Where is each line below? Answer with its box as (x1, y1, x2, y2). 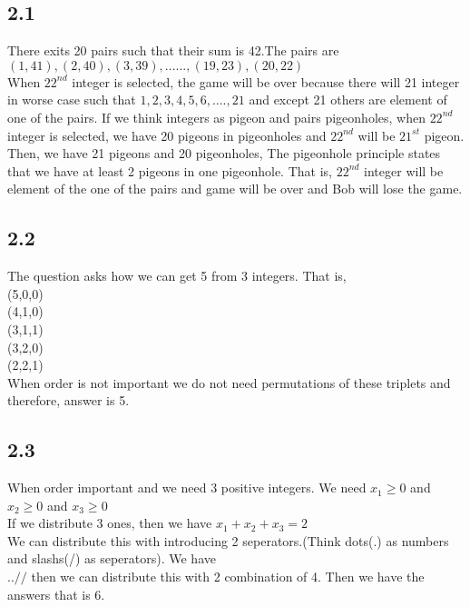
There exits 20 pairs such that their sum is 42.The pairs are (7, 41, 339, 60)
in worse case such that (7, 90, 136, 109)
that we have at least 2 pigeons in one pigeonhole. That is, (7, 161, 332, 180)
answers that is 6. (7, 584, 105, 603)
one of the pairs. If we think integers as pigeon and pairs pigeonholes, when (7, 107, 426, 126)
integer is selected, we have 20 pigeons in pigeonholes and (7, 125, 327, 144)
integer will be (364, 161, 444, 180)
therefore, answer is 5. (7, 391, 130, 410)
